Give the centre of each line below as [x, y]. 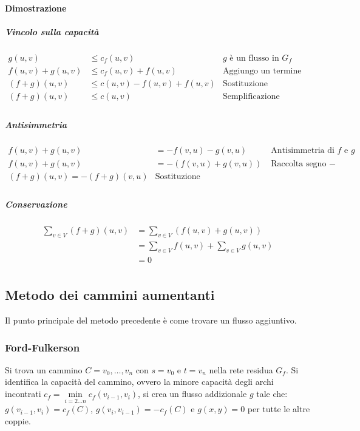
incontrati [23, 394]
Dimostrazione [36, 8]
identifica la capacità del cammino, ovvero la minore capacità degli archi [139, 382]
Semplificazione [251, 96]
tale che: [272, 394]
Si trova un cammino [44, 369]
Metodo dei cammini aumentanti [110, 295]
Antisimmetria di [303, 151]
